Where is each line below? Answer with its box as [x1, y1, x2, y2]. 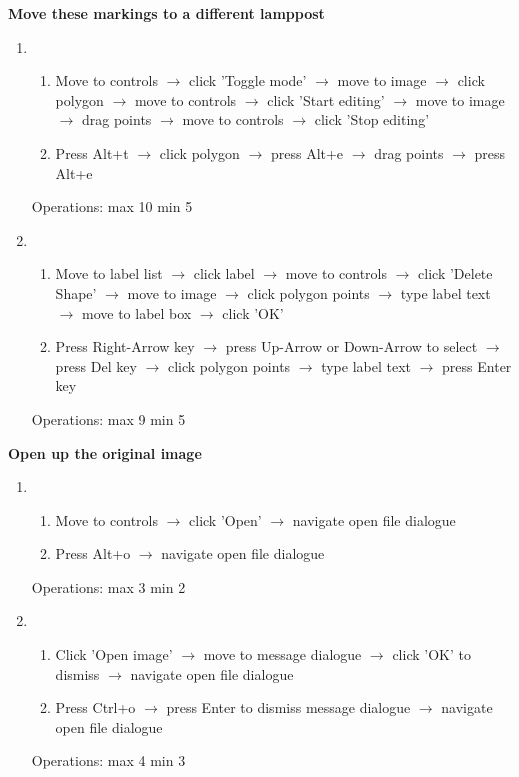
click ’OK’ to [392, 644, 471, 665]
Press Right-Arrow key [55, 336, 195, 357]
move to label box [81, 302, 192, 323]
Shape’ [55, 282, 97, 303]
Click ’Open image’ [55, 644, 173, 665]
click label [193, 263, 255, 284]
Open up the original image [8, 442, 202, 463]
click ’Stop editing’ [314, 109, 430, 130]
